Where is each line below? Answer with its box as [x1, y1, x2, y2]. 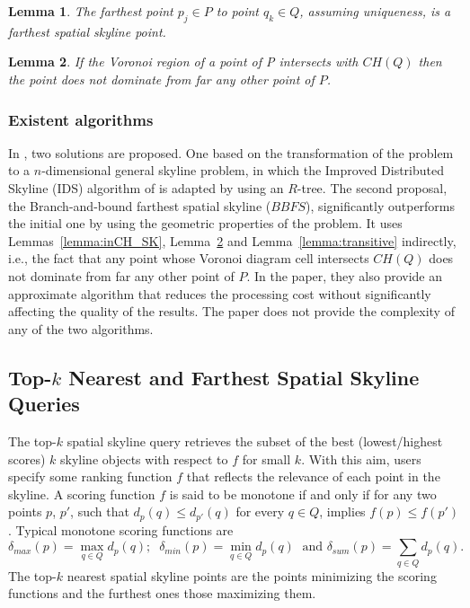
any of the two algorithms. [8, 319, 154, 338]
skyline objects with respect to [60, 449, 228, 468]
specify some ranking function [8, 467, 173, 486]
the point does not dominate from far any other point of [8, 69, 315, 88]
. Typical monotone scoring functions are [8, 520, 234, 539]
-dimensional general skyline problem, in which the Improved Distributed [41, 161, 445, 180]
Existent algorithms [8, 108, 154, 130]
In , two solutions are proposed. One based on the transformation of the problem [8, 143, 454, 162]
